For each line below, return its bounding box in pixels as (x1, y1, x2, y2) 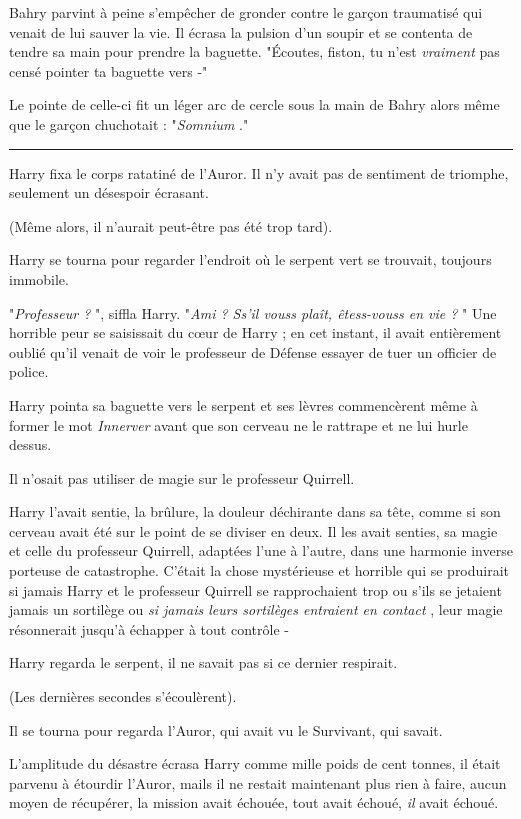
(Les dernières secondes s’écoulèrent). (9, 686, 237, 707)
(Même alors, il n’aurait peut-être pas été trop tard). (9, 215, 333, 236)
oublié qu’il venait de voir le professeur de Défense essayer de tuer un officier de (9, 341, 497, 362)
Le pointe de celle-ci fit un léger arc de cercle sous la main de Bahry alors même (9, 94, 500, 115)
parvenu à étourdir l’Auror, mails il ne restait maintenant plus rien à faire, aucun (9, 772, 507, 793)
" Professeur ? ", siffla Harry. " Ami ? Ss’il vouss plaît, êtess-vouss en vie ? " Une (9, 302, 497, 323)
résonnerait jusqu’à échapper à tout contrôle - (9, 618, 289, 639)
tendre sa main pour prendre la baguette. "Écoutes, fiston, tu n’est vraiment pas (9, 41, 500, 62)
